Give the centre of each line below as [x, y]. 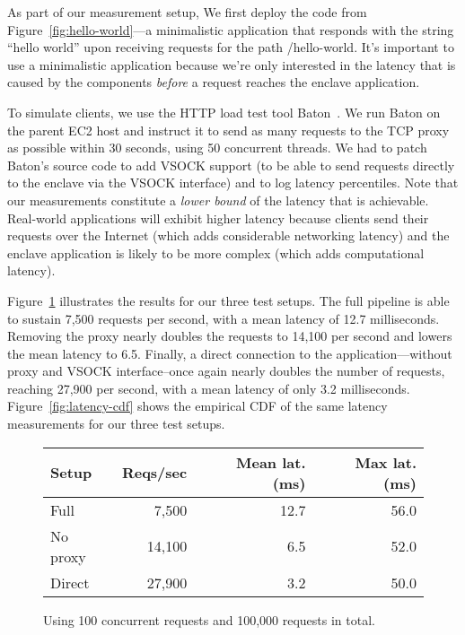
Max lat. [386, 462]
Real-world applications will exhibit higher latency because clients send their [218, 217]
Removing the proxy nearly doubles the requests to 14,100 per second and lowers [230, 336]
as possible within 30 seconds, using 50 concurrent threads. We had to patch [217, 148]
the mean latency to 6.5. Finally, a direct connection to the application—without [230, 353]
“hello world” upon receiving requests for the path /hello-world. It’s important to [231, 47]
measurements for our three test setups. [116, 424]
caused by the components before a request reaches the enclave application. [214, 82]
